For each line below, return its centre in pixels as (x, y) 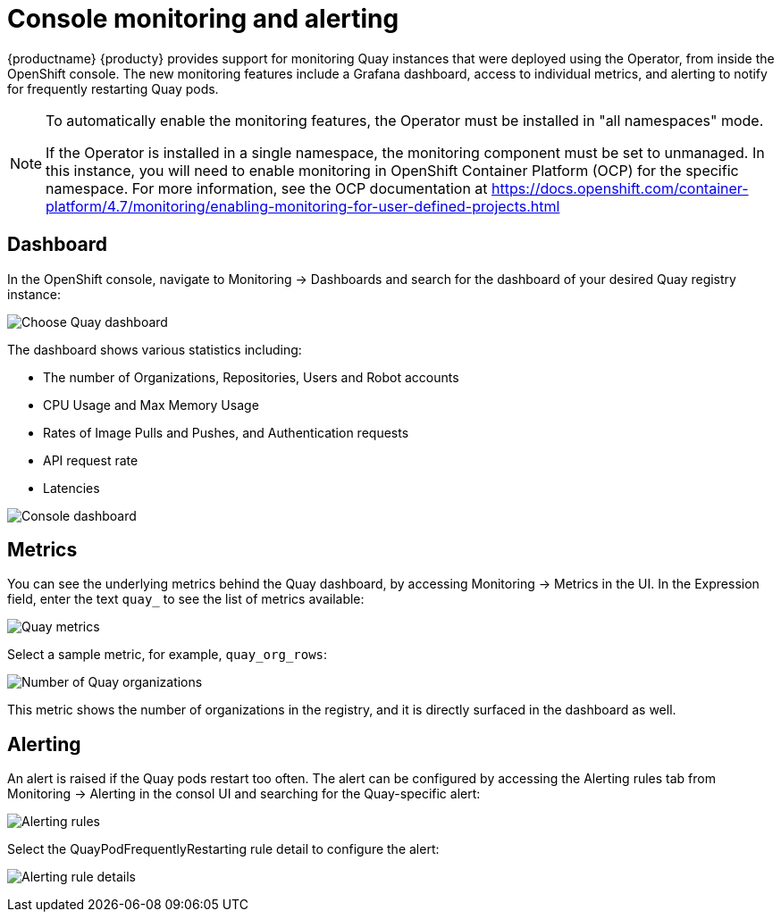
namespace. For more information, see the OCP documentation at (267, 188)
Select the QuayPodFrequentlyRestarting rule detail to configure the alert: (223, 849)
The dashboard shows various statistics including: (155, 349)
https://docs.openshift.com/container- (620, 188)
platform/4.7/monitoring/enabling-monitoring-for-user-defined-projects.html (303, 206)
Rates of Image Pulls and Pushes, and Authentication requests (226, 432)
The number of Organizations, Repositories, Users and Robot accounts (251, 377)
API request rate (91, 460)
